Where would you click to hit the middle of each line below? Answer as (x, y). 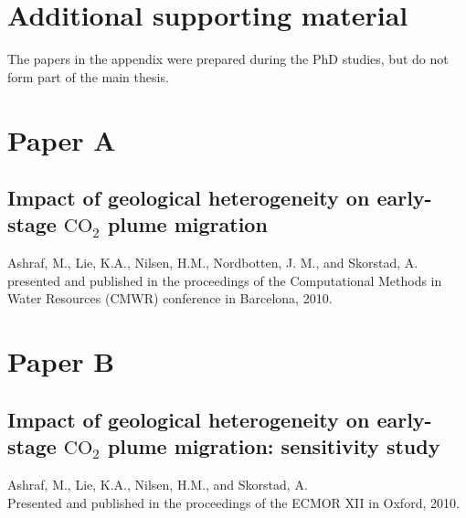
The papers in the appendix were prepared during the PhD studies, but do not (228, 59)
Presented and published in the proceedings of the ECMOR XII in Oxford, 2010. (233, 502)
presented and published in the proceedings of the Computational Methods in (225, 280)
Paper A (62, 139)
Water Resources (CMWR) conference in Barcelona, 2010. (170, 298)
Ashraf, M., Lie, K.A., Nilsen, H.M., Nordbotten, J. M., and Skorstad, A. (213, 263)
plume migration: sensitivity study (274, 446)
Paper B (61, 361)
